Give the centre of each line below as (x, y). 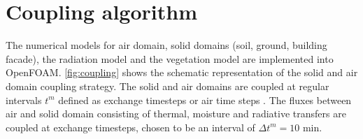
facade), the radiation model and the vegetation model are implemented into (170, 58)
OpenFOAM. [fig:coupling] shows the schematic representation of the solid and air (182, 72)
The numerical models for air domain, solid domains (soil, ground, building (166, 45)
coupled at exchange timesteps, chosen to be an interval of (130, 127)
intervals (24, 100)
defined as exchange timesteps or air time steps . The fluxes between (205, 100)
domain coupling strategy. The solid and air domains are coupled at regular (168, 86)
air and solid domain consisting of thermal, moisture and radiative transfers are (176, 114)
